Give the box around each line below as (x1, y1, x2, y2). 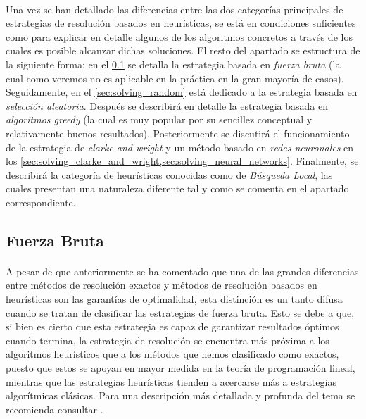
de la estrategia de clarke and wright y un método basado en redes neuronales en (6, 139, 354, 154)
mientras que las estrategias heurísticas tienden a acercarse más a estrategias (6, 374, 336, 389)
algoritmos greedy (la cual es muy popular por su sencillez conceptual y (6, 112, 313, 127)
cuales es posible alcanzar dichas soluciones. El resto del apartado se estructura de (6, 43, 360, 58)
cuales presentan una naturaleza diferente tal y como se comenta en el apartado (6, 181, 349, 196)
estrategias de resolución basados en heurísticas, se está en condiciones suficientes (6, 15, 356, 30)
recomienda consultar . (6, 401, 103, 416)
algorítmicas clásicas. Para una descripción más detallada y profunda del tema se (6, 388, 355, 403)
